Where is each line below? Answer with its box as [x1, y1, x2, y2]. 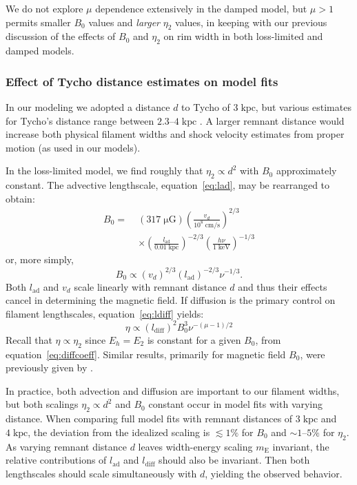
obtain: [6, 191, 35, 205]
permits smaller [6, 14, 71, 29]
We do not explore [6, 1, 83, 15]
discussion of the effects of [6, 29, 116, 43]
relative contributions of [6, 453, 107, 467]
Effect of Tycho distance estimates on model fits [6, 72, 278, 90]
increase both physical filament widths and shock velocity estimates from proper [6, 127, 345, 141]
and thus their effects [238, 279, 327, 293]
